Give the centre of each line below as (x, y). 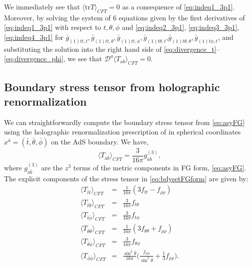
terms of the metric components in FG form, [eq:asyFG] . (160, 167)
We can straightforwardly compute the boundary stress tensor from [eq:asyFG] (125, 122)
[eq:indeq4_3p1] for (34, 37)
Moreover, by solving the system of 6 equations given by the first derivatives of (125, 17)
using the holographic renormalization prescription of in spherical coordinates (123, 132)
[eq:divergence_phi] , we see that (53, 59)
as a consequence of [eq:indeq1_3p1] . (178, 6)
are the (52, 167)
